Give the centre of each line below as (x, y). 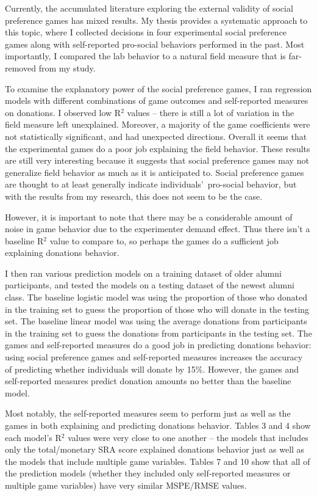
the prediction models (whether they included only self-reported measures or (148, 473)
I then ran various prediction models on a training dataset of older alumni (143, 273)
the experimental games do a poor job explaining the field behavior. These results (158, 148)
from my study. (67, 67)
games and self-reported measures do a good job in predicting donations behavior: (158, 345)
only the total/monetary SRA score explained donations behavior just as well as (155, 449)
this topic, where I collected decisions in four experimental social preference (146, 32)
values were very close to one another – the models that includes (188, 437)
